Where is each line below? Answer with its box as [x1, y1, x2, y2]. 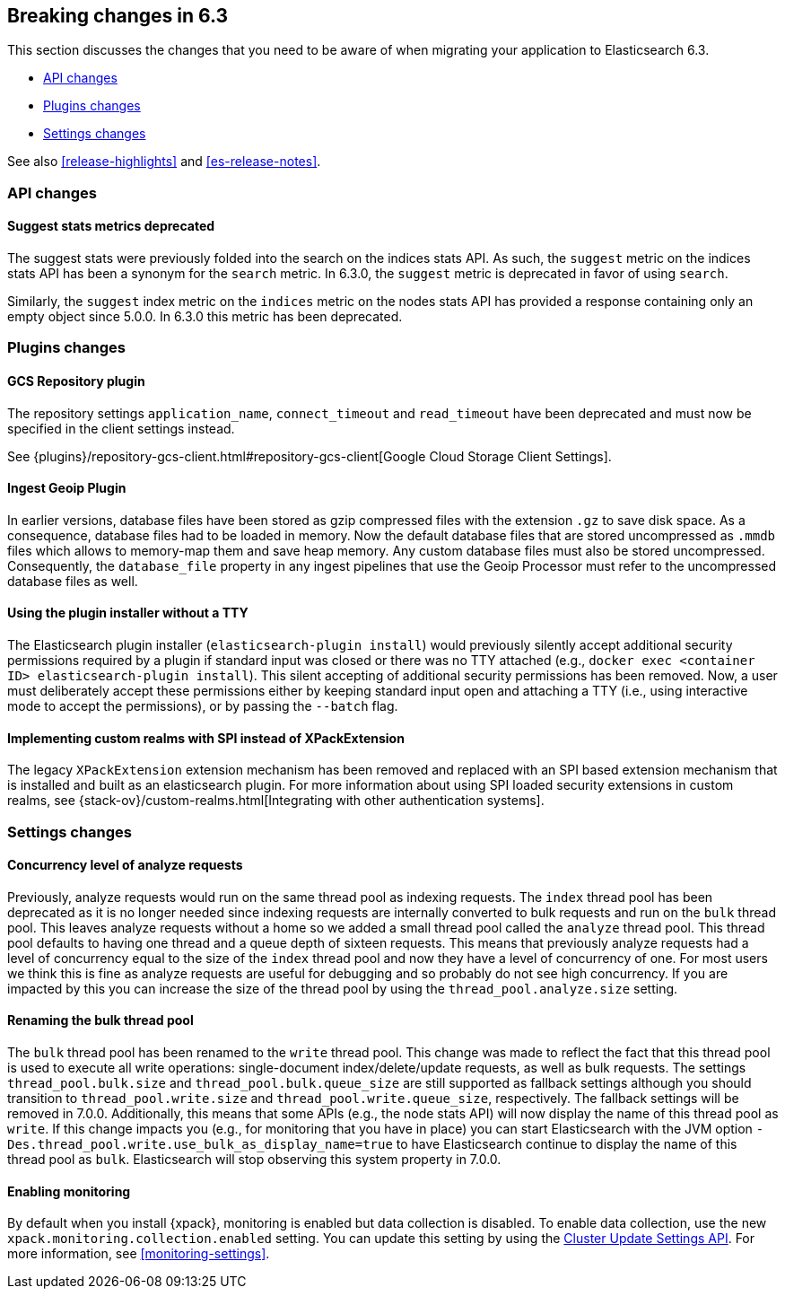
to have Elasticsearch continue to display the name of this [396, 1136, 737, 1152]
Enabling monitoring [7, 1183, 131, 1199]
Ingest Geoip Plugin [7, 480, 126, 496]
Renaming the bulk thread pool [7, 1012, 194, 1029]
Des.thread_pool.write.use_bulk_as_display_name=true [7, 1137, 393, 1152]
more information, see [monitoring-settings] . [7, 1246, 270, 1262]
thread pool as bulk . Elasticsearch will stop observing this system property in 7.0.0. [7, 1152, 502, 1168]
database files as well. [7, 573, 138, 589]
